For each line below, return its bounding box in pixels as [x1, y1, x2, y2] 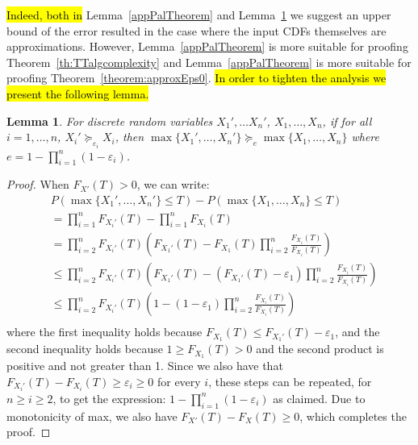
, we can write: [136, 176, 210, 193]
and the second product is [256, 340, 384, 357]
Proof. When [6, 176, 69, 193]
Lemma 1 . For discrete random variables [6, 112, 213, 129]
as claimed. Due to [273, 389, 366, 406]
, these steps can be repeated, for [208, 372, 372, 389]
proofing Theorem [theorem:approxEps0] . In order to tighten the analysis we [6, 69, 387, 86]
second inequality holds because [6, 340, 163, 357]
